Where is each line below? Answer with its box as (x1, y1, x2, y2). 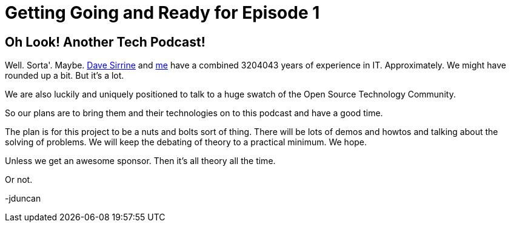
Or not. (5, 174, 33, 185)
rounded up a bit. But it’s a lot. (5, 70, 124, 81)
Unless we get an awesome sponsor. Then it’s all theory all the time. (5, 156, 276, 166)
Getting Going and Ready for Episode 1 (5, 2, 320, 23)
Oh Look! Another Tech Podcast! (5, 34, 205, 50)
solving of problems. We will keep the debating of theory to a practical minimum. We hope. (5, 137, 367, 148)
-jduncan (5, 193, 41, 204)
